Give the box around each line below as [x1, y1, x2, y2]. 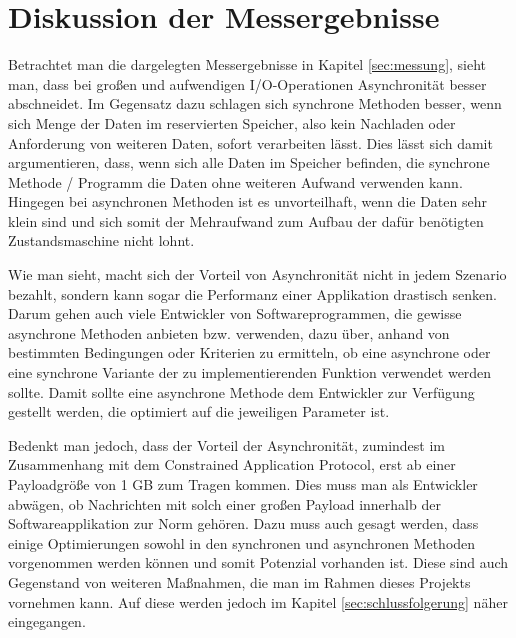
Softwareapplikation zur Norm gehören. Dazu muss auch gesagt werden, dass [8, 513, 479, 534]
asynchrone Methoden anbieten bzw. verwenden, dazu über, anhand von [8, 322, 450, 343]
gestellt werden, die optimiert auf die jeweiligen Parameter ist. [8, 401, 390, 422]
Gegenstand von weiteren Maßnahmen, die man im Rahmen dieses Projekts [8, 571, 471, 592]
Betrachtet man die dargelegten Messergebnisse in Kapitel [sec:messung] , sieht [8, 54, 487, 75]
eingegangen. [8, 611, 86, 632]
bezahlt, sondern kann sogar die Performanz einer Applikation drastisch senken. [8, 283, 497, 304]
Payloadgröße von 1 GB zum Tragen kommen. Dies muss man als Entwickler [8, 474, 478, 494]
